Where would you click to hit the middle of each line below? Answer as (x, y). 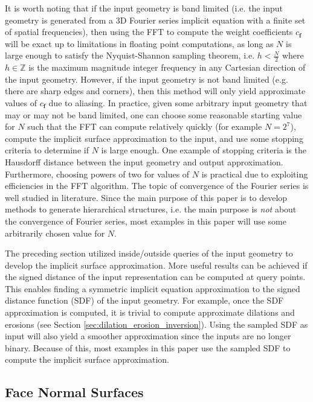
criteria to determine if (47, 150)
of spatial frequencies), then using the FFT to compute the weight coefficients (149, 32)
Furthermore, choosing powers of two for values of (97, 174)
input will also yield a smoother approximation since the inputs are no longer (148, 336)
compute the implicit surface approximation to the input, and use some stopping (154, 138)
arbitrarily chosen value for (55, 233)
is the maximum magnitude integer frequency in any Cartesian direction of (167, 67)
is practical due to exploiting (255, 174)
